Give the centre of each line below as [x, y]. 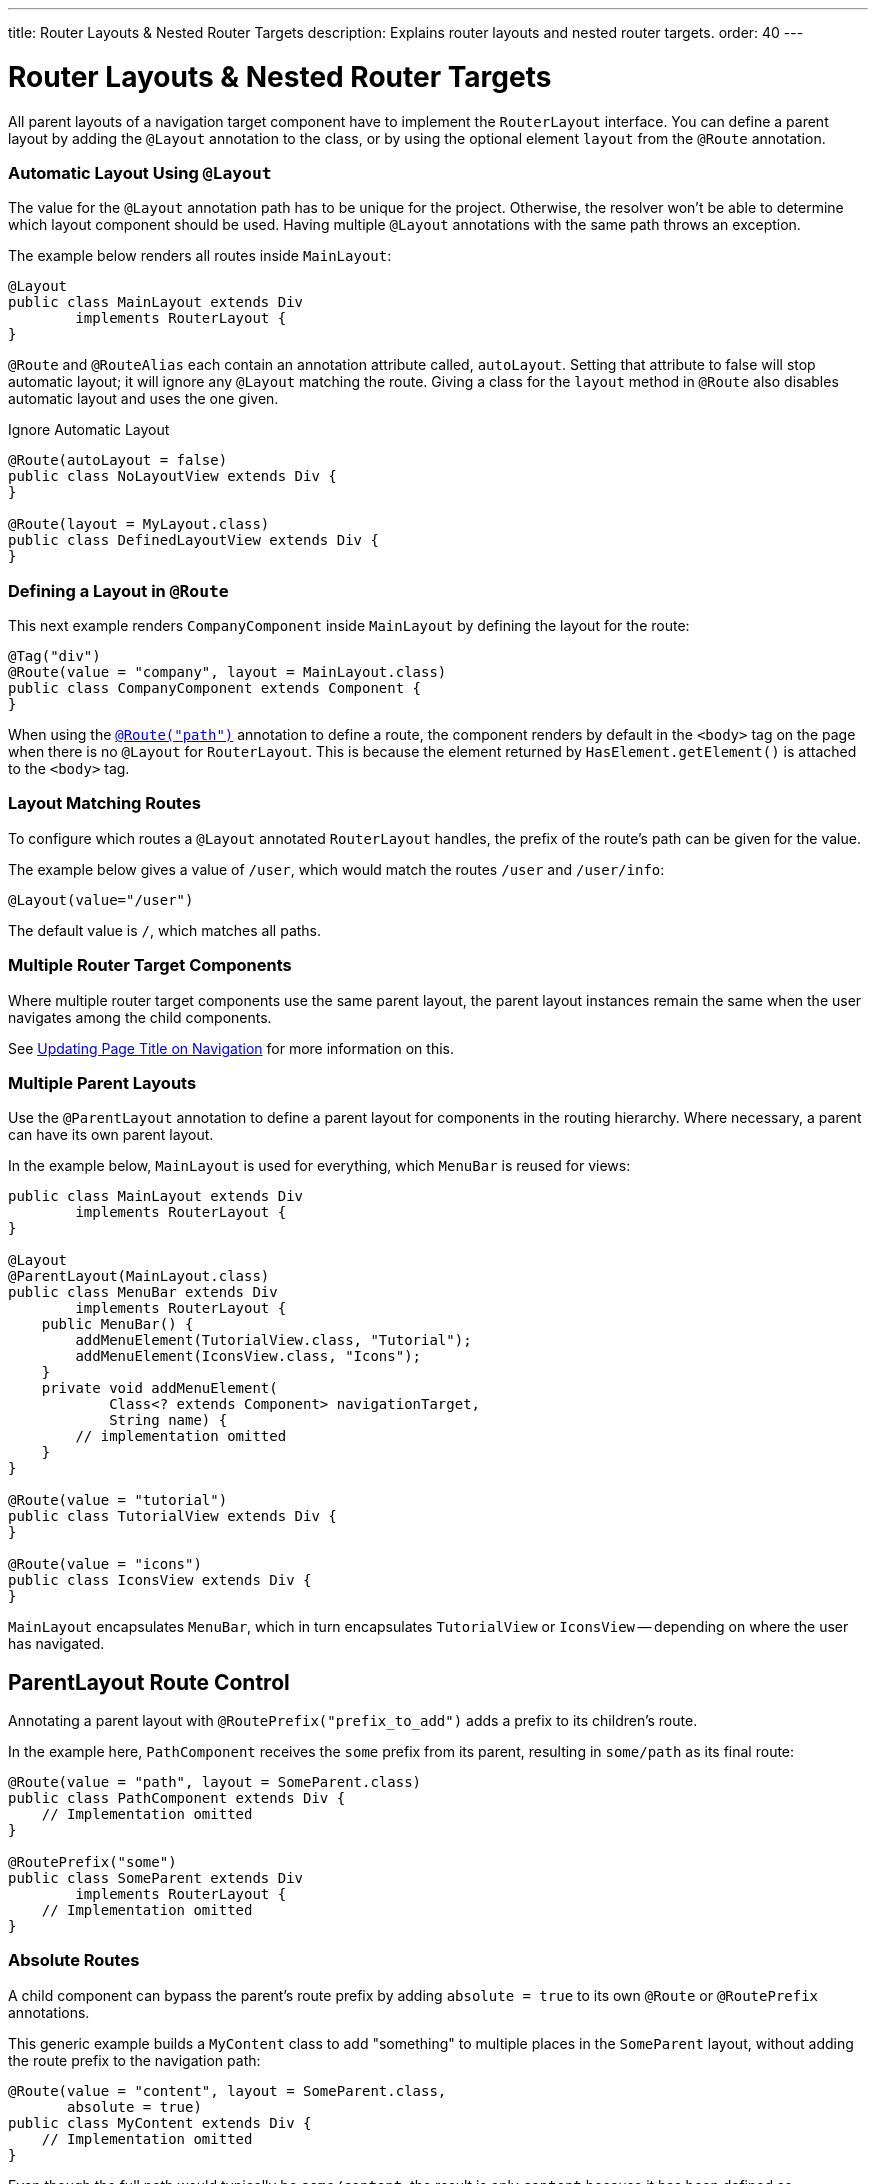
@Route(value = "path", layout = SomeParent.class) [215, 1782]
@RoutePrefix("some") [92, 1862]
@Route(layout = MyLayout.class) [139, 524]
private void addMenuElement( [159, 1388]
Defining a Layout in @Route [118, 590]
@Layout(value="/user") [101, 899]
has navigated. [56, 1644]
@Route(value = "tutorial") [118, 1500]
